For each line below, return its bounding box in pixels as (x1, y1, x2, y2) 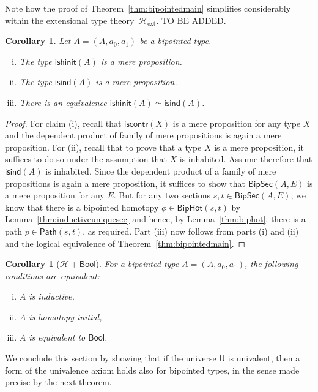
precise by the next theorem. (5, 375, 112, 388)
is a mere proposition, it (214, 140, 305, 153)
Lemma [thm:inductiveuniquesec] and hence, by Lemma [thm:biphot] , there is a (5, 213, 306, 225)
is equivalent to (29, 331, 86, 344)
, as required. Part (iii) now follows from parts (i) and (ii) (83, 224, 299, 237)
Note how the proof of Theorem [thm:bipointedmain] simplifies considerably (5, 2, 291, 14)
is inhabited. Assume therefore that (179, 153, 312, 165)
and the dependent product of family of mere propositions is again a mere (5, 129, 282, 141)
